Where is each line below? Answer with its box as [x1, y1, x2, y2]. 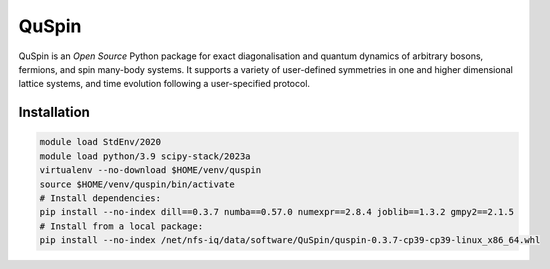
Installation [18, 104, 90, 121]
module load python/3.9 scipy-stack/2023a [39, 150, 251, 162]
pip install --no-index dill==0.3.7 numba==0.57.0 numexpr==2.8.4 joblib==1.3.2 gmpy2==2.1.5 [39, 206, 515, 218]
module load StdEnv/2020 [39, 136, 162, 148]
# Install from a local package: [39, 220, 204, 232]
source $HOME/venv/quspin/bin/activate [39, 178, 235, 190]
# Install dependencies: [39, 192, 162, 204]
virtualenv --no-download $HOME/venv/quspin [39, 165, 262, 176]
